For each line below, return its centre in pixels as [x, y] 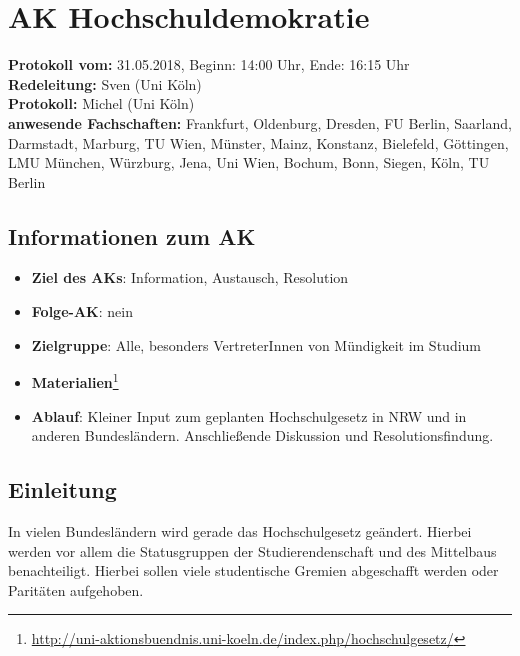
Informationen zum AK [132, 235]
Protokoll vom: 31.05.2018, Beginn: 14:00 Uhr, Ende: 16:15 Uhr [209, 64]
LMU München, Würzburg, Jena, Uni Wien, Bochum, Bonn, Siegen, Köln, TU [249, 162]
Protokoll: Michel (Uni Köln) [101, 103]
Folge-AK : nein [82, 311]
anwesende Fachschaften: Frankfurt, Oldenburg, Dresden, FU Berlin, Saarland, [260, 122]
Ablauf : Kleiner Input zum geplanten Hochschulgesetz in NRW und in [249, 415]
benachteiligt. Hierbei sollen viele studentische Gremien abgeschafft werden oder [253, 570]
